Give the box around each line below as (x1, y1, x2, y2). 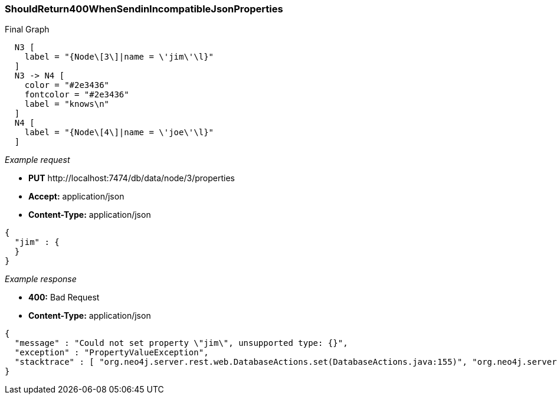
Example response (5, 274, 77, 284)
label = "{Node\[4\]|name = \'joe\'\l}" (24, 127, 214, 138)
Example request (5, 155, 70, 165)
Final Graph (5, 24, 50, 35)
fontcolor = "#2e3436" (24, 90, 129, 100)
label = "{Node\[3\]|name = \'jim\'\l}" (24, 52, 214, 62)
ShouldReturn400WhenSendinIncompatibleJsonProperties (5, 3, 283, 15)
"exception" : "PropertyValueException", (14, 348, 209, 358)
